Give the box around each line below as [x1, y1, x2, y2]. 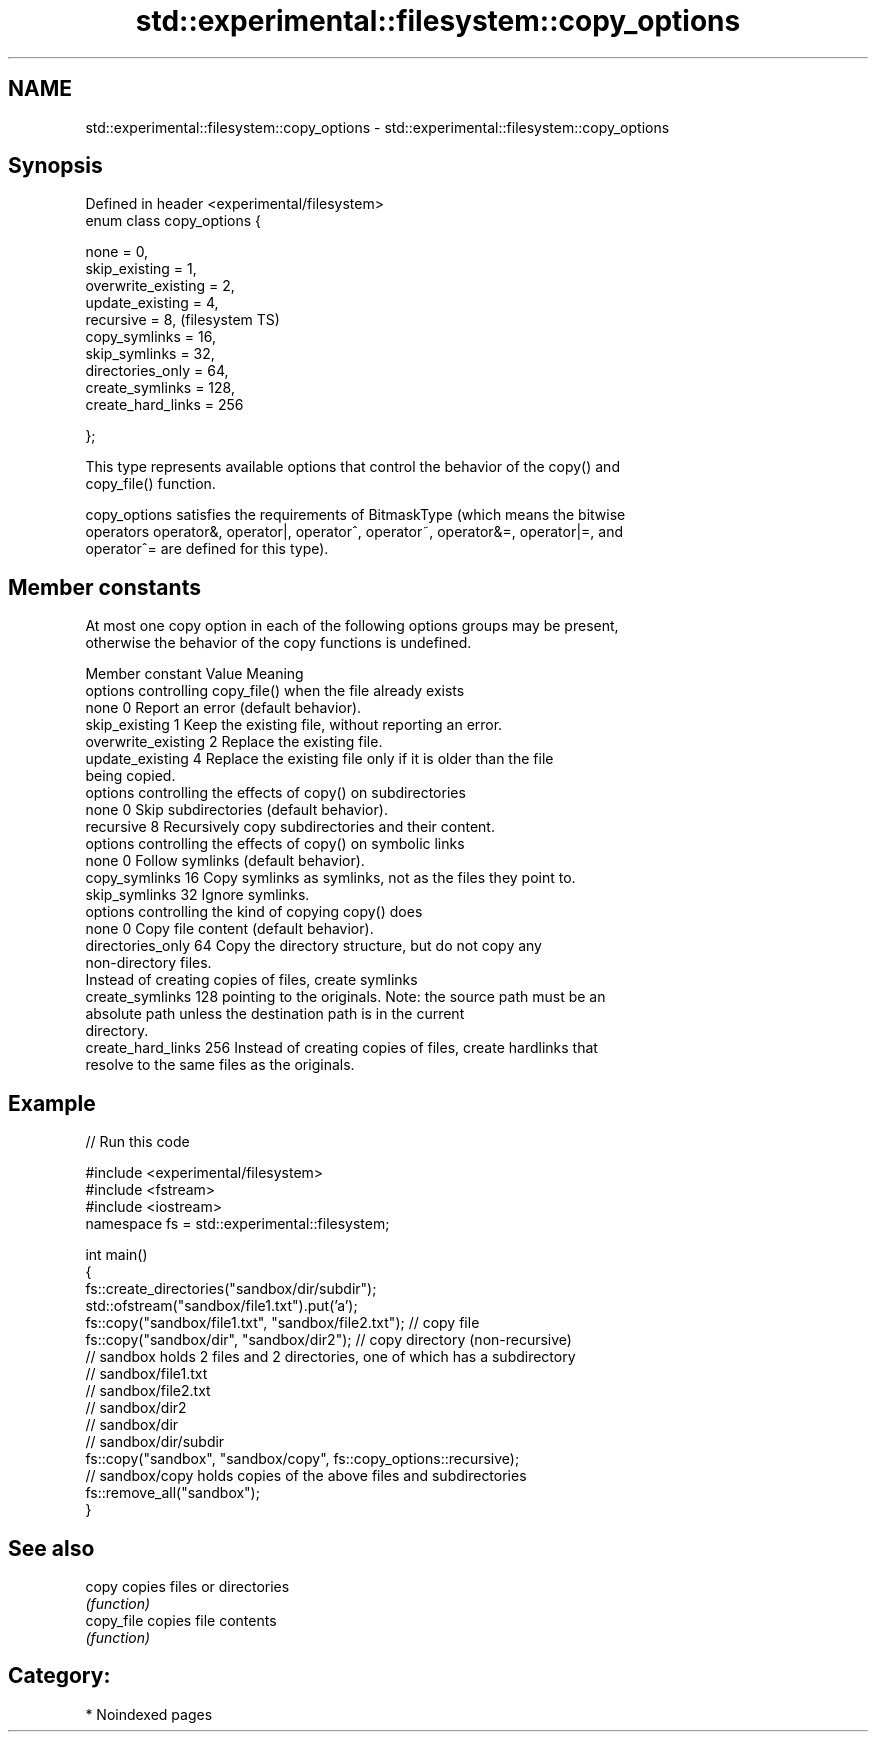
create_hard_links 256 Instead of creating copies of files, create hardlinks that [85, 1039, 598, 1057]
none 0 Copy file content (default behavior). [85, 920, 374, 938]
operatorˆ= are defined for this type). [85, 540, 329, 558]
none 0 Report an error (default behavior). [85, 699, 362, 717]
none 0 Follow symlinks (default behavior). [85, 852, 365, 870]
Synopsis [8, 153, 103, 179]
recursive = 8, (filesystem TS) [85, 311, 280, 329]
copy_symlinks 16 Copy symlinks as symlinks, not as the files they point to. [85, 869, 576, 887]
